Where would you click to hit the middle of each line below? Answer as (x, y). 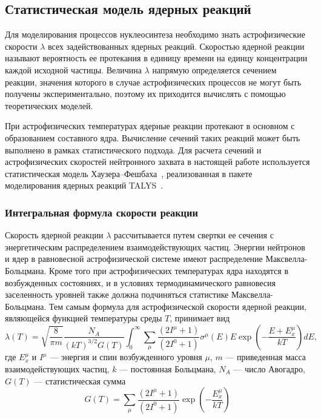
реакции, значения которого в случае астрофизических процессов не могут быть (153, 82)
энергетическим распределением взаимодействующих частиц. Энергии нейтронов (155, 246)
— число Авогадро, (269, 368)
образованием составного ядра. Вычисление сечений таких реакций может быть (153, 137)
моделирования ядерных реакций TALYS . (84, 185)
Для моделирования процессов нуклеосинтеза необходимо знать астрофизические (155, 34)
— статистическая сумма (80, 380)
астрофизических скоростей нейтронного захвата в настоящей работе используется (157, 162)
